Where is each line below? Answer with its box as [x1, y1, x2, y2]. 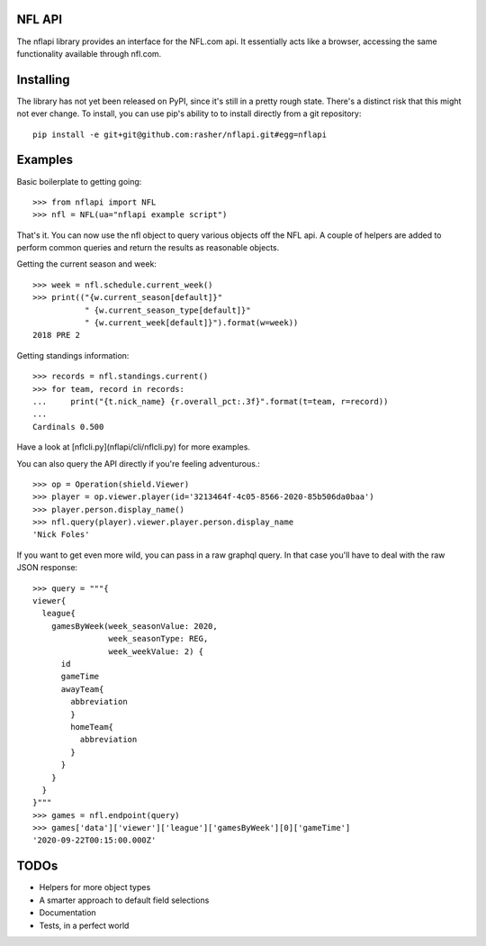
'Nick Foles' [32, 530, 90, 540]
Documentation [39, 907, 96, 918]
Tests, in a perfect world [39, 920, 130, 931]
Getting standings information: [16, 350, 130, 360]
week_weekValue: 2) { [108, 646, 204, 657]
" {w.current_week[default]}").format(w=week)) [84, 318, 299, 328]
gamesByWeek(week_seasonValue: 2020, [50, 621, 218, 631]
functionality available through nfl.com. [16, 48, 162, 59]
